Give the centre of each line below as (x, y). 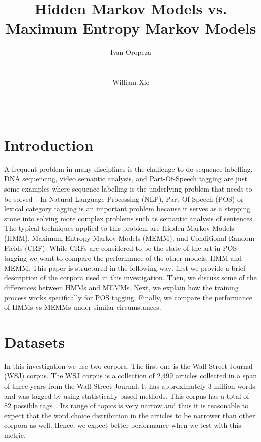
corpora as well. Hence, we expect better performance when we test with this (123, 425)
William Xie (131, 82)
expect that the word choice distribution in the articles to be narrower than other (130, 415)
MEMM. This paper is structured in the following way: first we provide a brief (125, 267)
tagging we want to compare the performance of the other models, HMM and (123, 258)
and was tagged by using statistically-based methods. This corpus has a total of (127, 395)
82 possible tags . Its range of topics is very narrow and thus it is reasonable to (126, 405)
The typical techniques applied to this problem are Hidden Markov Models (119, 228)
